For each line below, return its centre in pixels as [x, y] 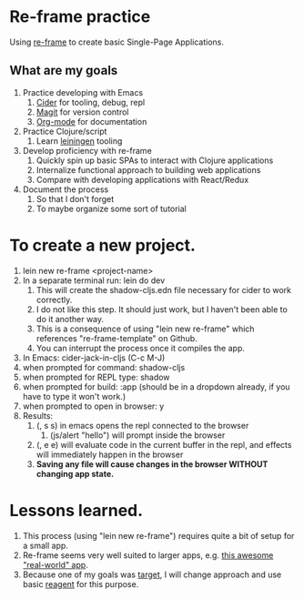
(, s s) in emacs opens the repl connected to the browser [142, 425]
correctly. [54, 299]
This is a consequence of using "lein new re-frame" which [145, 329]
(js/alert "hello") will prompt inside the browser [137, 435]
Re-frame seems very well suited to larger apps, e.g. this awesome [148, 555]
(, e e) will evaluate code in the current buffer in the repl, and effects [164, 444]
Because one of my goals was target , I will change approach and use [152, 574]
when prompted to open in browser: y [93, 406]
